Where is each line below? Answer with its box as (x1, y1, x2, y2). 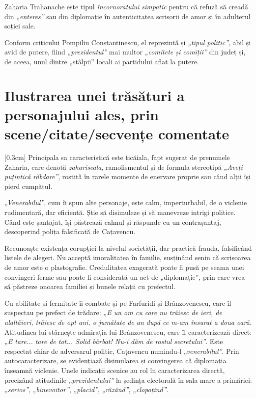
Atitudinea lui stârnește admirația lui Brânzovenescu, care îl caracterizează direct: (4, 326, 252, 337)
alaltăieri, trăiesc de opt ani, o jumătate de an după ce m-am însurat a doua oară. (4, 317, 252, 327)
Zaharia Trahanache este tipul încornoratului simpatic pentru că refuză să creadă (4, 1, 248, 11)
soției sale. (4, 21, 36, 31)
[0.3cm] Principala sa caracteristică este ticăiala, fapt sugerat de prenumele (4, 152, 230, 162)
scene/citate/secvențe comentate (4, 124, 229, 144)
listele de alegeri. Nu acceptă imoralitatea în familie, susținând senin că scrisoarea (4, 252, 251, 263)
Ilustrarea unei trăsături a (4, 85, 185, 105)
